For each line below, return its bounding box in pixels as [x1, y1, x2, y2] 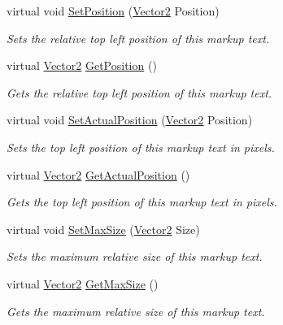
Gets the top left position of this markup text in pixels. [7, 193, 277, 210]
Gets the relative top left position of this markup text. [7, 84, 272, 101]
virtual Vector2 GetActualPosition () [7, 166, 190, 183]
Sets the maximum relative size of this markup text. [7, 248, 263, 265]
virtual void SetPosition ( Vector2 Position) [7, 2, 220, 19]
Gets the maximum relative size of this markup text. [7, 302, 265, 319]
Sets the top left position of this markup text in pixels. [7, 138, 275, 155]
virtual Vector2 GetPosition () [7, 57, 157, 74]
